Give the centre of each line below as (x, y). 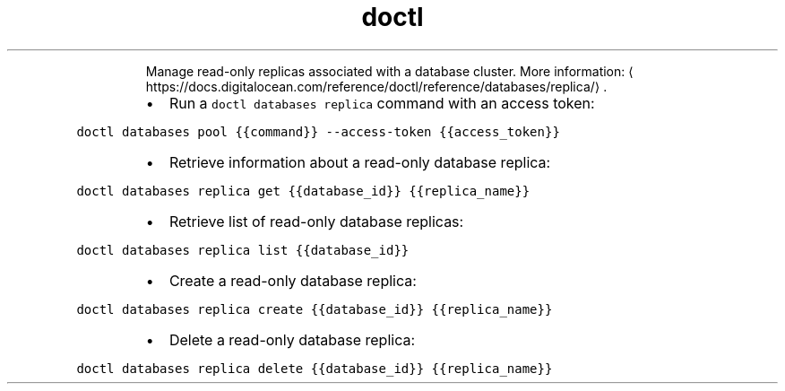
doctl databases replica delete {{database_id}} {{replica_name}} (315, 368)
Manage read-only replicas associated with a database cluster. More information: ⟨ (389, 71)
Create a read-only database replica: (293, 280)
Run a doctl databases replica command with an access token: (382, 103)
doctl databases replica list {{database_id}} (243, 250)
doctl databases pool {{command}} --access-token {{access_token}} (318, 131)
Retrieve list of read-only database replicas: (316, 221)
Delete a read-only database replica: (292, 339)
